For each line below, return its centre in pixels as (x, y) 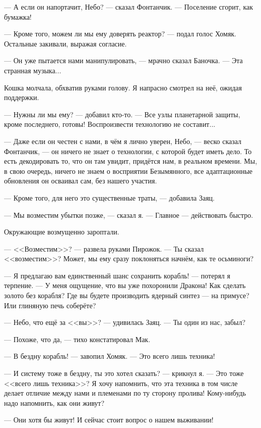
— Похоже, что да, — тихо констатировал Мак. (77, 339)
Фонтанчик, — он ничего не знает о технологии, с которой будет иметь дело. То (128, 151)
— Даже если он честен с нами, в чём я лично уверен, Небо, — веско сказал (123, 141)
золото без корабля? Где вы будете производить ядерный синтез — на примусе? (127, 295)
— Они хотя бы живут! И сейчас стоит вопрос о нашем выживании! (109, 420)
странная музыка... (33, 70)
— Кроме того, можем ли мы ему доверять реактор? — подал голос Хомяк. (120, 34)
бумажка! (18, 16)
